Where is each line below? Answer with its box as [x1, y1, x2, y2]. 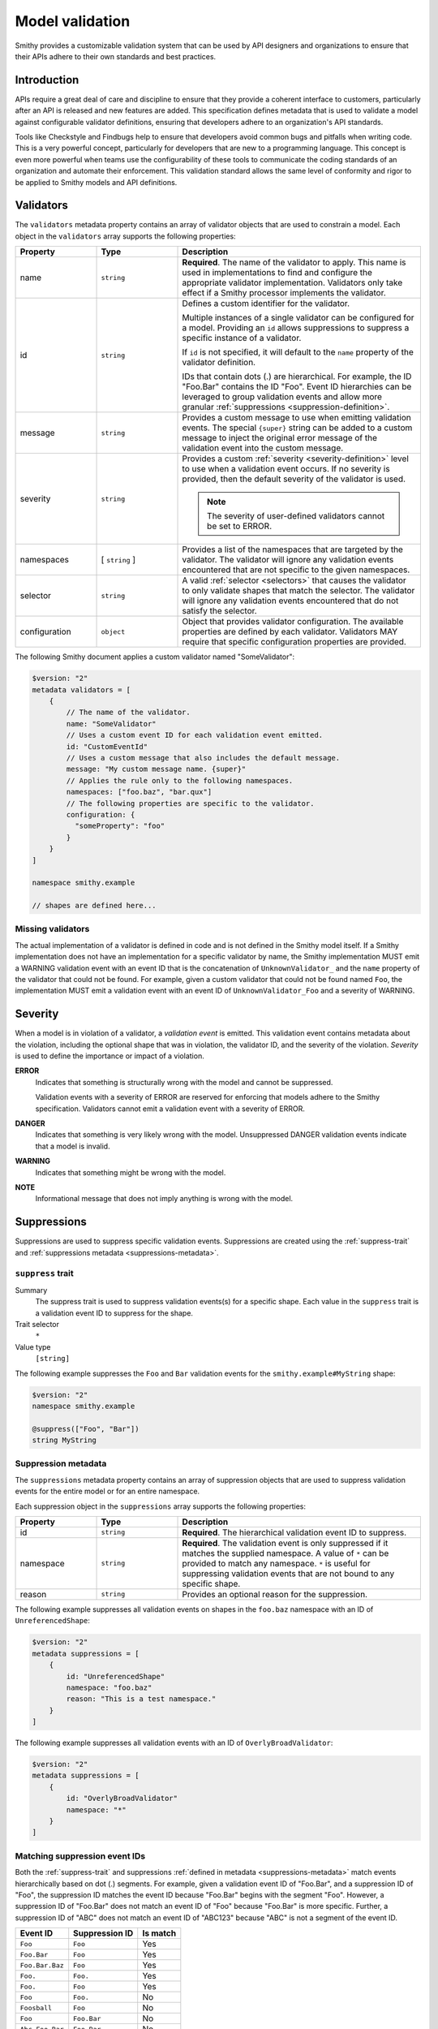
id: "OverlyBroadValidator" [66, 1794, 178, 1803]
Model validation [15, 12, 131, 30]
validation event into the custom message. [182, 442, 344, 454]
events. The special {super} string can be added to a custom [182, 422, 413, 433]
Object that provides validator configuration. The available [182, 616, 404, 627]
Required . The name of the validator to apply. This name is [182, 256, 406, 268]
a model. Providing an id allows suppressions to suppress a [182, 322, 410, 334]
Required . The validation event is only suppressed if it [182, 1537, 389, 1549]
